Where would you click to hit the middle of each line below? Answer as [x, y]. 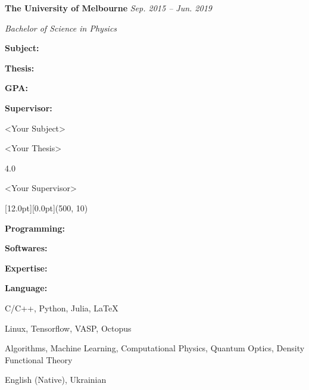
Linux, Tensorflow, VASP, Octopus [68, 328]
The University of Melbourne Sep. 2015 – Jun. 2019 [108, 8]
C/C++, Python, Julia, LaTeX [62, 308]
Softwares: [26, 248]
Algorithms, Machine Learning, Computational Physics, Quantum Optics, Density [155, 348]
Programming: [35, 228]
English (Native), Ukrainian [56, 380]
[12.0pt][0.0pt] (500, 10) [46, 208]
